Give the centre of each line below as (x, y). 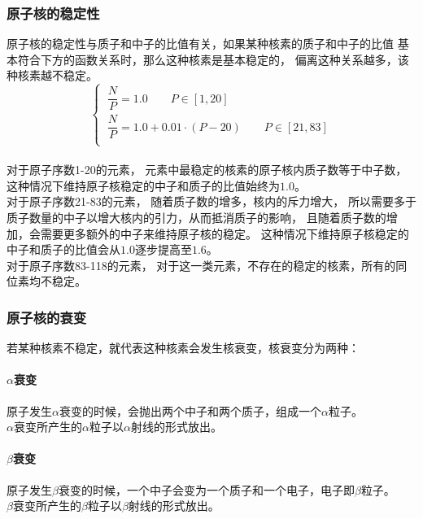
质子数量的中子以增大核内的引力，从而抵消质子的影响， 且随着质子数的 (196, 218)
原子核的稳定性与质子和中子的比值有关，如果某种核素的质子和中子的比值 (200, 44)
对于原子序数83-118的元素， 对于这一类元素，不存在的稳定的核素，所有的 (201, 265)
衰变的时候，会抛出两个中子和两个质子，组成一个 (190, 410)
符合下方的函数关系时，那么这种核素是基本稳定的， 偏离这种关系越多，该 (213, 59)
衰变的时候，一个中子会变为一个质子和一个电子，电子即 (206, 489)
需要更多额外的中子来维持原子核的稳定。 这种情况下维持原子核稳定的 (225, 233)
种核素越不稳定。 (52, 75)
